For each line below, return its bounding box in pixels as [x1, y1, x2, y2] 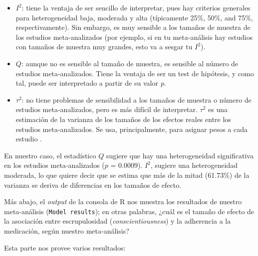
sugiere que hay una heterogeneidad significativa [106, 150, 254, 160]
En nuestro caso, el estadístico [4, 150, 96, 160]
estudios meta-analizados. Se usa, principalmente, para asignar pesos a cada [15, 124, 248, 134]
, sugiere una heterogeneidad [150, 160, 238, 170]
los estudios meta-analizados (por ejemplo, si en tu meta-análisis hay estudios [15, 31, 253, 42]
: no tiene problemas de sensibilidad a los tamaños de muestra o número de [21, 94, 252, 105]
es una [208, 104, 228, 115]
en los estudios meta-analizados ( [4, 160, 105, 170]
